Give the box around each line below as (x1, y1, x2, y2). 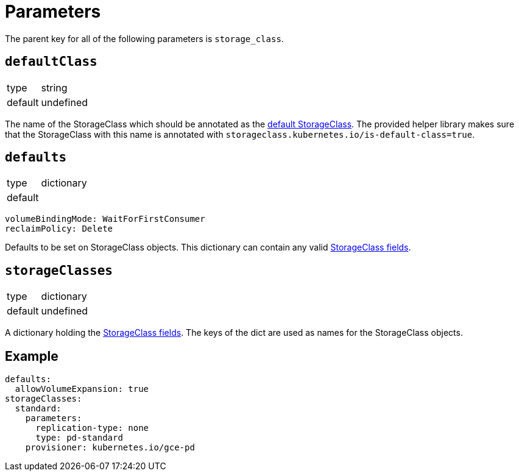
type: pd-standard (35, 433, 123, 443)
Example (5, 348, 58, 364)
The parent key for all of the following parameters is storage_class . (5, 33, 284, 44)
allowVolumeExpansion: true (15, 384, 149, 394)
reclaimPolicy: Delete (5, 224, 113, 234)
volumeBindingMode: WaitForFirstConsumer (5, 214, 205, 224)
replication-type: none (35, 423, 149, 433)
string (41, 81, 68, 94)
